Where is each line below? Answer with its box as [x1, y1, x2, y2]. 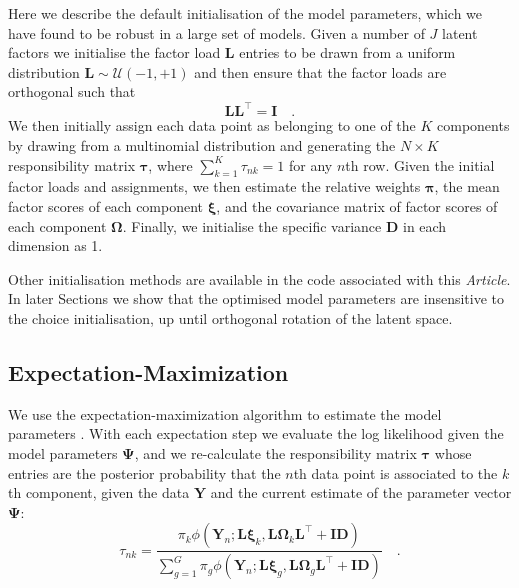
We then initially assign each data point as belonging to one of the [8, 115, 416, 136]
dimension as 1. [8, 235, 103, 256]
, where [148, 154, 193, 175]
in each [402, 215, 447, 236]
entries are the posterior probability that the [8, 462, 281, 483]
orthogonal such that [8, 81, 136, 102]
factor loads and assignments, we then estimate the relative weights [8, 176, 421, 197]
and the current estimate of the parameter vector [210, 482, 512, 503]
